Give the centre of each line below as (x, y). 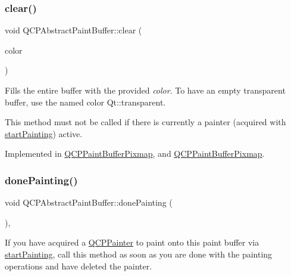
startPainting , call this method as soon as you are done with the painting (139, 254)
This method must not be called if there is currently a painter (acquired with (145, 122)
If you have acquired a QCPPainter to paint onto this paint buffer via (132, 242)
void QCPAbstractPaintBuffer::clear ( (73, 30)
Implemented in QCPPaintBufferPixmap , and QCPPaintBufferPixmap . (135, 153)
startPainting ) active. (44, 133)
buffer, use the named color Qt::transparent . (85, 102)
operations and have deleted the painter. (79, 266)
